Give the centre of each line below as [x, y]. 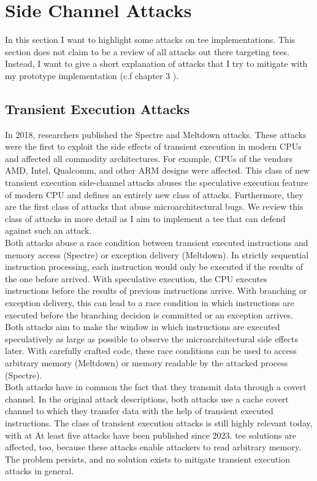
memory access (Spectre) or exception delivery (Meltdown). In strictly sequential [157, 254]
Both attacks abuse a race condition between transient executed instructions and [157, 243]
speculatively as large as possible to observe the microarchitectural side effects [151, 338]
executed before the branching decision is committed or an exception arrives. [149, 314]
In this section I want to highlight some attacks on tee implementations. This [150, 40]
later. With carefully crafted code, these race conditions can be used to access [151, 351]
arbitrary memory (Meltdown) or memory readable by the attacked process [147, 362]
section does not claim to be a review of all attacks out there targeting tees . [147, 51]
